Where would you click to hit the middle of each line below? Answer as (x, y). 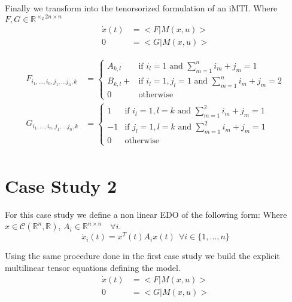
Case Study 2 (61, 185)
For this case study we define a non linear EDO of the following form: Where (146, 214)
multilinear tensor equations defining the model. (93, 267)
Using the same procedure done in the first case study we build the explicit (142, 256)
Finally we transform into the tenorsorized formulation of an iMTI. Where (141, 8)
